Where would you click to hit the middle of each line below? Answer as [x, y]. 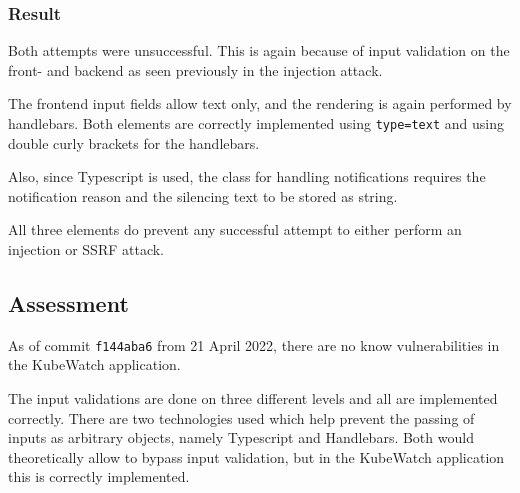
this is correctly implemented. [99, 476]
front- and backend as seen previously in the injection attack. [195, 69]
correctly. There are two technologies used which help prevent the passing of [241, 417]
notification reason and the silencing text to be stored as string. [203, 195]
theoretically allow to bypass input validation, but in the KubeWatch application [256, 456]
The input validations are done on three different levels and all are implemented [253, 398]
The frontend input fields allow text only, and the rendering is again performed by [260, 103]
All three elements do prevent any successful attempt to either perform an [235, 229]
